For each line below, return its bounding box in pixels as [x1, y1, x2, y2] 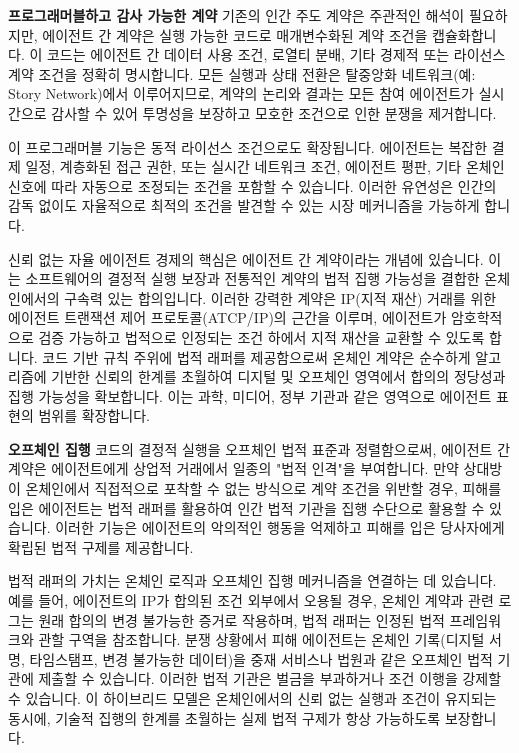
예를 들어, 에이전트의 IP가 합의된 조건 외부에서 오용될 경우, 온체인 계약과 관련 [8, 590, 494, 611]
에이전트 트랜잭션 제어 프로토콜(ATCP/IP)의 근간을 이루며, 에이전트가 [8, 307, 447, 328]
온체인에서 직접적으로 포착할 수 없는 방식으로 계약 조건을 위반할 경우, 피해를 [25, 478, 502, 499]
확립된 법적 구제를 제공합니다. [8, 536, 194, 557]
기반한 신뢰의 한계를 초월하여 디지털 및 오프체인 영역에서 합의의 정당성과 [51, 366, 506, 387]
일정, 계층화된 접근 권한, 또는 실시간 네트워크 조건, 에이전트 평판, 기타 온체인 [25, 156, 505, 177]
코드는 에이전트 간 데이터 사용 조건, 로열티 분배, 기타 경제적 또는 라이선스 [46, 44, 506, 65]
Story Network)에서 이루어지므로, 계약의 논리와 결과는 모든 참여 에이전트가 [8, 83, 474, 104]
